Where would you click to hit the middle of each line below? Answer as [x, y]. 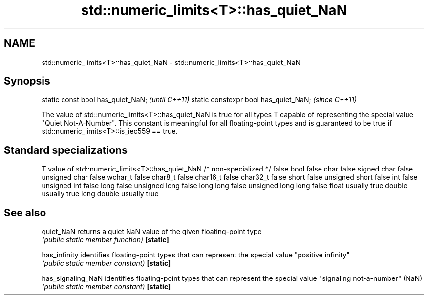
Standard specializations [66, 150]
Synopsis [27, 81]
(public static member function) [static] [105, 240]
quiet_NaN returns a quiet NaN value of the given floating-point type [152, 232]
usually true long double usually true [100, 194]
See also [25, 213]
